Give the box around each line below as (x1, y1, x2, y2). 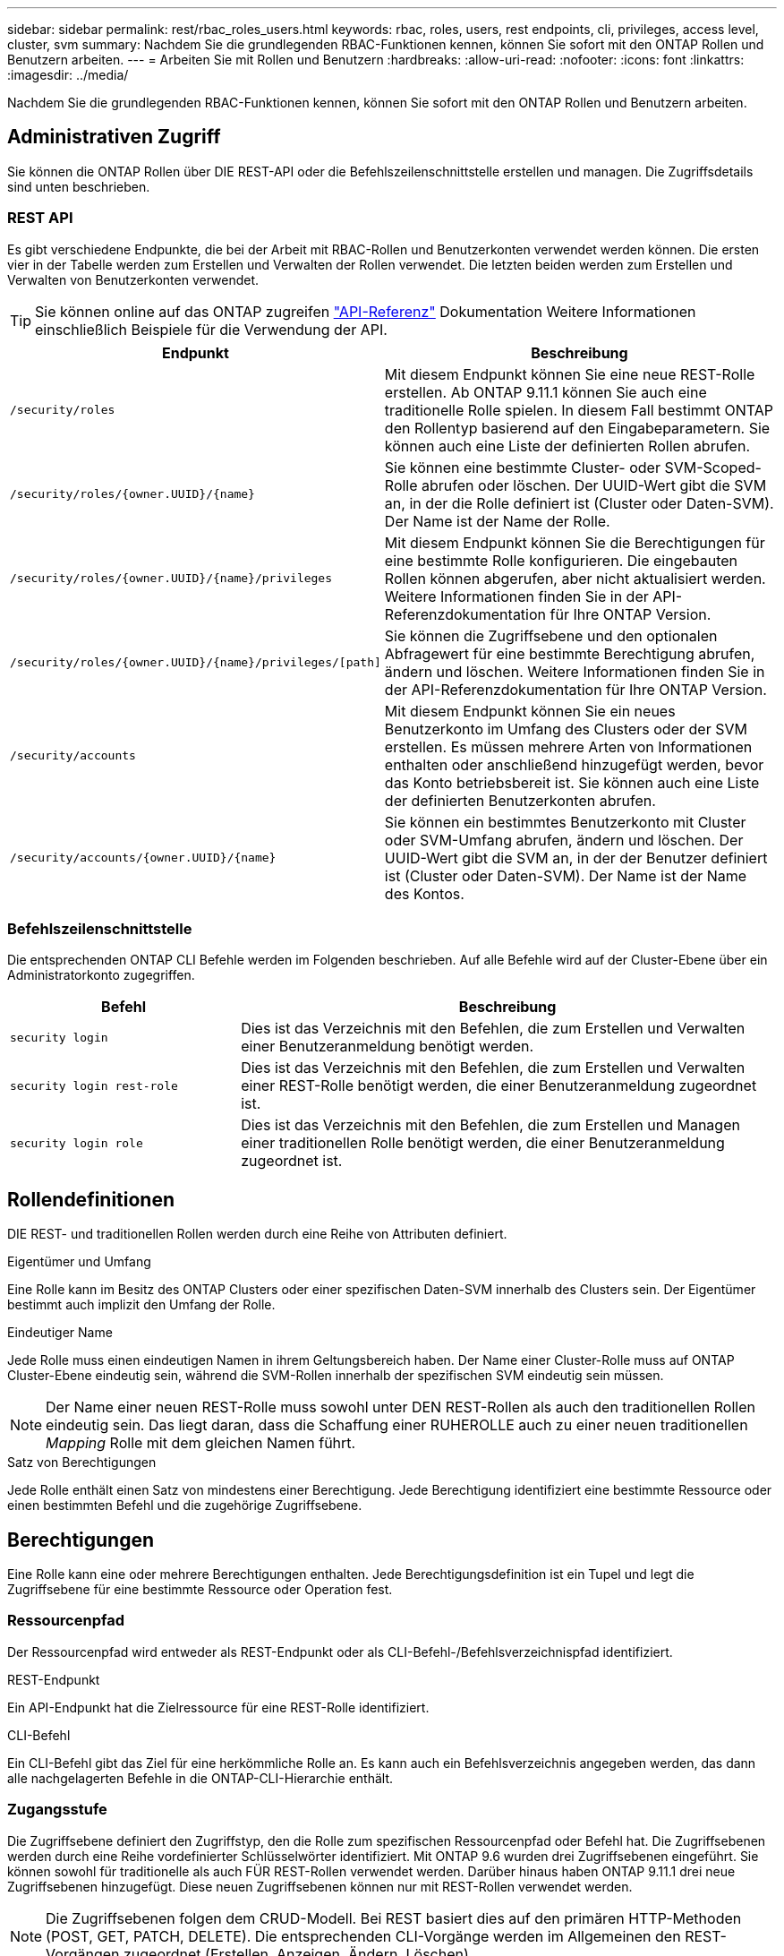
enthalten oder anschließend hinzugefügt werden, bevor (384, 755, 764, 774)
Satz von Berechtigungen (7, 1454, 157, 1471)
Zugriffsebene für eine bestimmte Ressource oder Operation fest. (7, 1582, 393, 1598)
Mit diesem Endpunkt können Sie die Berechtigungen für (384, 533, 765, 552)
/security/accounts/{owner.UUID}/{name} (10, 851, 277, 865)
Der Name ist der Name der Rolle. (384, 511, 610, 530)
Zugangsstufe (7, 1800, 107, 1819)
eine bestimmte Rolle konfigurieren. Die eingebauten (384, 551, 738, 570)
